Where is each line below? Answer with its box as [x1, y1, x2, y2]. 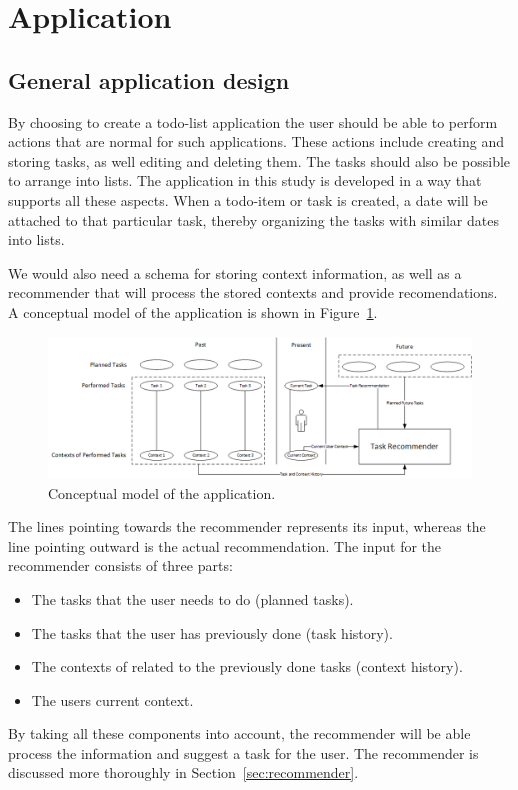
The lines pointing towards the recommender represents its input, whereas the [8, 516, 486, 537]
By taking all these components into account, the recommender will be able [8, 723, 471, 744]
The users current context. [31, 689, 194, 710]
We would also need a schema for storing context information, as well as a [8, 262, 462, 283]
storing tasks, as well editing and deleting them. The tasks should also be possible [8, 150, 511, 171]
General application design [8, 64, 290, 95]
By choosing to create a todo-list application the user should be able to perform [8, 111, 498, 132]
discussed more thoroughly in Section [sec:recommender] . [8, 762, 359, 783]
